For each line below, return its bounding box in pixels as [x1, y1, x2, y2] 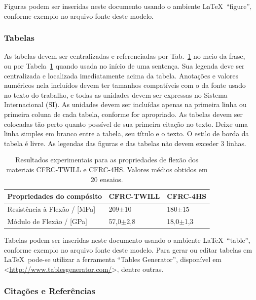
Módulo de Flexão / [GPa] [7, 216, 87, 226]
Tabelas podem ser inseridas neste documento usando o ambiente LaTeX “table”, [4, 234, 251, 245]
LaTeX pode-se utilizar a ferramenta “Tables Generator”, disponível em [4, 254, 221, 264]
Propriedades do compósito [7, 191, 102, 201]
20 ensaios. [90, 174, 123, 184]
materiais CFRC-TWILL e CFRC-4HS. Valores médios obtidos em [6, 164, 208, 174]
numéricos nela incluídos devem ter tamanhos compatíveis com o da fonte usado [4, 80, 246, 90]
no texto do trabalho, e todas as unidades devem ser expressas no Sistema [4, 89, 227, 100]
